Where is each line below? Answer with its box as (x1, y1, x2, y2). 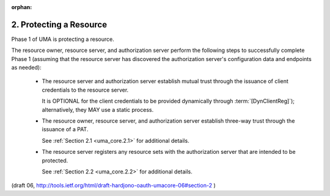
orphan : (11, 4, 32, 10)
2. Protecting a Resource (11, 19, 107, 30)
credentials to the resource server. (42, 86, 129, 93)
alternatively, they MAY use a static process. (42, 106, 154, 113)
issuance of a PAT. (42, 126, 89, 133)
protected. (42, 156, 68, 164)
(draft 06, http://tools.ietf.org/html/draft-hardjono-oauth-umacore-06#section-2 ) (11, 182, 216, 189)
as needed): (11, 64, 42, 71)
